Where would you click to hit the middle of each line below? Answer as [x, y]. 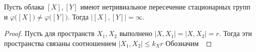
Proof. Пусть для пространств [49, 33]
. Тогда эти [235, 33]
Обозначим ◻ [189, 43]
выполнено [136, 33]
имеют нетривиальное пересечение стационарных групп [165, 6]
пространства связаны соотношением [60, 43]
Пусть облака [24, 6]
